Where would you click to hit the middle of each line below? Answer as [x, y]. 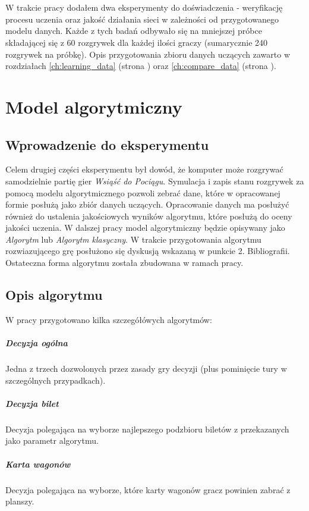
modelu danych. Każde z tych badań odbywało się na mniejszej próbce [134, 31]
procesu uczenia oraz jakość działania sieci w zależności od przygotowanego [142, 19]
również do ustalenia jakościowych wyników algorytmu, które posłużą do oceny [149, 216]
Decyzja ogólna [37, 343]
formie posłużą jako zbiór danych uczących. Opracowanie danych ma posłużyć [147, 204]
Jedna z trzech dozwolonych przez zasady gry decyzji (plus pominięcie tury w [146, 369]
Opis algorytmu [54, 295]
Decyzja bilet [32, 403]
